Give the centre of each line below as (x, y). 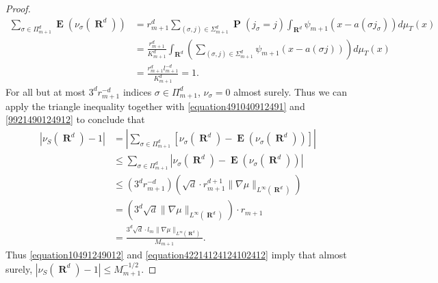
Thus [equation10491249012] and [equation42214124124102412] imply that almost (176, 255)
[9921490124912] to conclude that (75, 119)
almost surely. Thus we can (291, 91)
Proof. (18, 8)
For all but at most (46, 91)
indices (137, 91)
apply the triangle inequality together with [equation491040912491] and (155, 106)
